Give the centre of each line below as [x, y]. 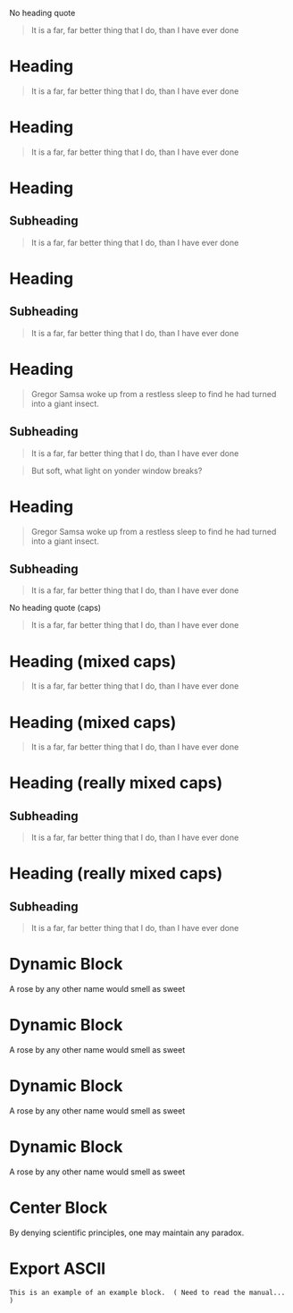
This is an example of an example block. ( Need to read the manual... [147, 1292]
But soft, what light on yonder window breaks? [117, 470]
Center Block [59, 1208]
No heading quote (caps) [55, 608]
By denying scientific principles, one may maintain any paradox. [127, 1233]
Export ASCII [58, 1269]
